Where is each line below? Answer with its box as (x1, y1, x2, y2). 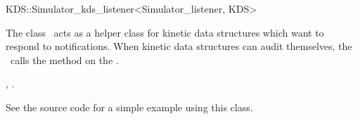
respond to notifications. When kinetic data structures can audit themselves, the (6, 39, 352, 54)
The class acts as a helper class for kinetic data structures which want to (6, 25, 324, 39)
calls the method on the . (10, 52, 119, 67)
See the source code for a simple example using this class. (6, 99, 253, 114)
